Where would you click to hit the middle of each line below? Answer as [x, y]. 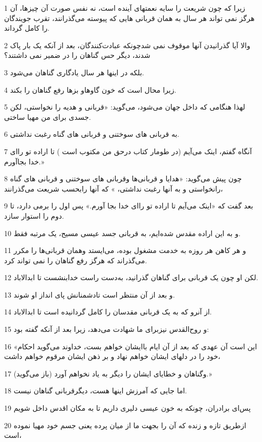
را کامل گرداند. [27, 28]
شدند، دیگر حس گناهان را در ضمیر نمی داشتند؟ [77, 55]
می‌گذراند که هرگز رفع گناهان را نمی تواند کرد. [76, 260]
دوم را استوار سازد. [34, 215]
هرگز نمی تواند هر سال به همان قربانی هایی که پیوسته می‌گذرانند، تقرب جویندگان [129, 18]
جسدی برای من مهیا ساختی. [48, 117]
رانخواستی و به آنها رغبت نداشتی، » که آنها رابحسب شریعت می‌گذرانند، [114, 188]
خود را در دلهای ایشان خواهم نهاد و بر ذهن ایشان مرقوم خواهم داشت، [112, 356]
